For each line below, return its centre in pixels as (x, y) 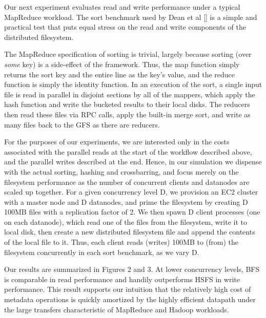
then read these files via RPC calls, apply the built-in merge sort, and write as (127, 114)
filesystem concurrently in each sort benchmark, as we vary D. (102, 252)
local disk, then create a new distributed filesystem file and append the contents (130, 232)
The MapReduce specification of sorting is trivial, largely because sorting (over (128, 54)
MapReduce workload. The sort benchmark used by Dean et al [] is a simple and (131, 17)
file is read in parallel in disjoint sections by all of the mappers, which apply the (130, 94)
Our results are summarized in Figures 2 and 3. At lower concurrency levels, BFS (132, 269)
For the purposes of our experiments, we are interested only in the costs (117, 142)
